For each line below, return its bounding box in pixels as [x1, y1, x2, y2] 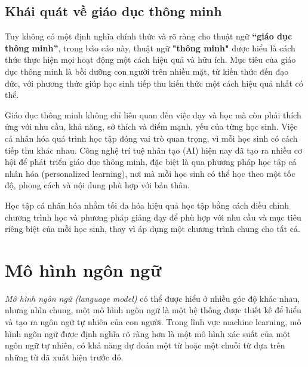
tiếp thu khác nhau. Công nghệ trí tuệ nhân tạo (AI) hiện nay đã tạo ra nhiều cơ [5, 143, 302, 156]
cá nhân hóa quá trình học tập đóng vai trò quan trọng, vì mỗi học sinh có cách [5, 131, 298, 144]
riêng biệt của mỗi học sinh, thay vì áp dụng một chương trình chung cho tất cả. [5, 222, 300, 235]
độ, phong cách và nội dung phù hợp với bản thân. [5, 179, 190, 191]
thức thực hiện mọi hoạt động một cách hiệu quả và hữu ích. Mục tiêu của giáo [5, 53, 296, 66]
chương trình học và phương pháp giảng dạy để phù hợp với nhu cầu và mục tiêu [5, 210, 301, 223]
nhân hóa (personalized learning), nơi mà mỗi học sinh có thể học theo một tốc [5, 167, 295, 179]
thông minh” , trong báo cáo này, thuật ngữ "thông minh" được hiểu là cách [5, 41, 295, 54]
